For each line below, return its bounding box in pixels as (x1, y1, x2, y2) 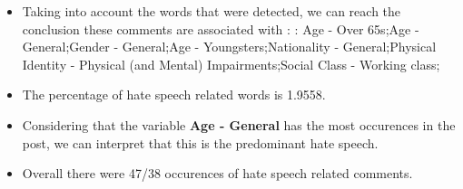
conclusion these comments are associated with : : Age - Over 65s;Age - (22, 19, 419, 38)
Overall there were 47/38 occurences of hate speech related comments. (22, 164, 413, 183)
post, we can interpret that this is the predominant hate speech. (22, 133, 379, 152)
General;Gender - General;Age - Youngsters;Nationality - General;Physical (22, 37, 437, 56)
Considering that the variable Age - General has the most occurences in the (22, 115, 456, 134)
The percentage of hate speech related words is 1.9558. (22, 85, 326, 104)
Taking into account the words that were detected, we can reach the (22, 2, 401, 20)
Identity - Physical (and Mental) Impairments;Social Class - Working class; (22, 54, 440, 73)
